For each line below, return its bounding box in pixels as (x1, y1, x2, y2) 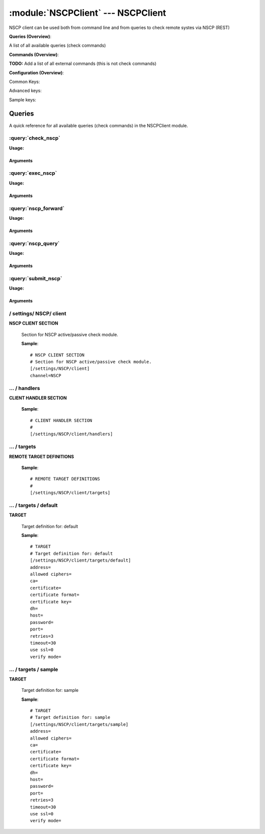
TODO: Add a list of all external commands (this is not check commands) (9, 60, 157, 66)
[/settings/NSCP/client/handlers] (30, 431, 113, 437)
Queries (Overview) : (9, 33, 52, 39)
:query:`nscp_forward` (9, 205, 65, 211)
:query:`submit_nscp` (9, 275, 62, 282)
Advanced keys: (9, 88, 42, 93)
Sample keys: (9, 96, 36, 103)
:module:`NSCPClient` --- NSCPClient (9, 7, 166, 18)
